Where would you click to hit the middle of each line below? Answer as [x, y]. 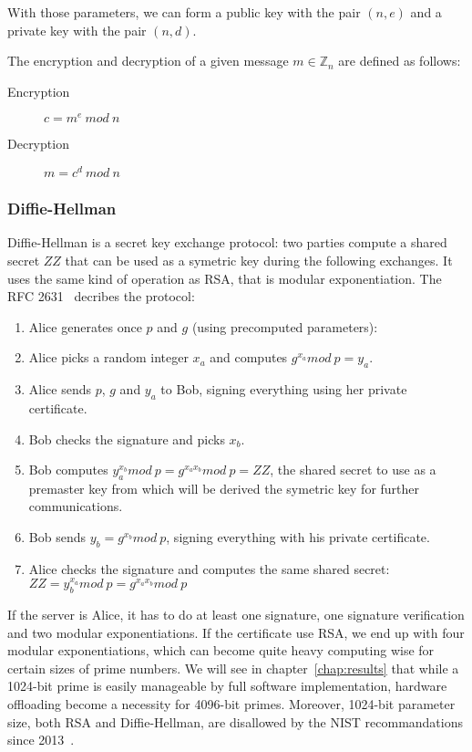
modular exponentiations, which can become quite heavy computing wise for [221, 650]
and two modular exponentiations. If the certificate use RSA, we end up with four [236, 632]
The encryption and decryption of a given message [148, 61]
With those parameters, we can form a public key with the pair [184, 12]
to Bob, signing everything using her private [284, 389]
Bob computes [68, 470]
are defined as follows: [400, 61]
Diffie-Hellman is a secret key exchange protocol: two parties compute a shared [227, 242]
